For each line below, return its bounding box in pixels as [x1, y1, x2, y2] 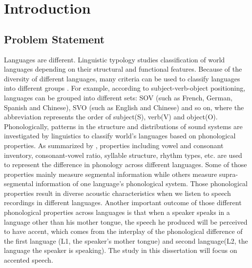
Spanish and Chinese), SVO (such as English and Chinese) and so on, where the [4, 102, 244, 112]
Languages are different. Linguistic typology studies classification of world [4, 54, 225, 64]
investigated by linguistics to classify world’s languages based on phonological [4, 131, 236, 141]
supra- [219, 169, 238, 179]
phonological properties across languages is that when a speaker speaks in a [4, 207, 230, 217]
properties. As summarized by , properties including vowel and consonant [4, 140, 224, 150]
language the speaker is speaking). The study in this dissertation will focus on [4, 245, 237, 255]
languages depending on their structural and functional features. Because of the [4, 64, 242, 74]
